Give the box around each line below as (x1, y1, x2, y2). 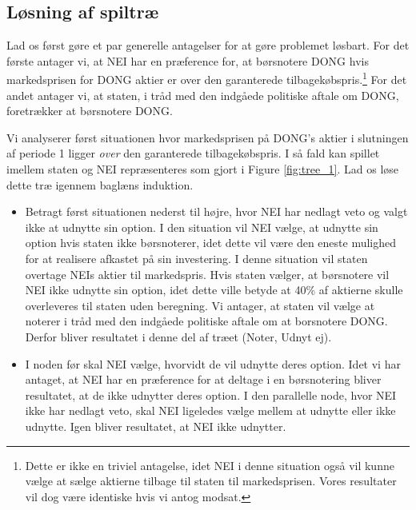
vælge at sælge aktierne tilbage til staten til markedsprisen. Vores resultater (25, 472, 397, 489)
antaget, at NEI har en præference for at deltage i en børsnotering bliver (25, 371, 382, 388)
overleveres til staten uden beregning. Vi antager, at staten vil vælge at (25, 297, 375, 313)
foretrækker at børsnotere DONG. (6, 102, 173, 119)
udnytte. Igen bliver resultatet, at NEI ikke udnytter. (25, 417, 286, 434)
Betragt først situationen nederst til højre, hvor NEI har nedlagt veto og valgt (25, 203, 408, 220)
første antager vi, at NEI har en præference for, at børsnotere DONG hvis (6, 52, 369, 69)
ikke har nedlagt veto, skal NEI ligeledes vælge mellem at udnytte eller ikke (25, 402, 396, 419)
